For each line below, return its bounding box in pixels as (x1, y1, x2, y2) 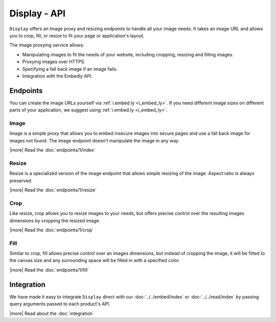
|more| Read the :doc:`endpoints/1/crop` (9, 227, 94, 233)
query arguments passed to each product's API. (9, 301, 111, 307)
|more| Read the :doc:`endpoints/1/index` (9, 147, 96, 153)
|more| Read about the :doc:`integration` (9, 310, 94, 316)
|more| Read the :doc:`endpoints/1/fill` (9, 267, 89, 273)
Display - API (9, 8, 66, 19)
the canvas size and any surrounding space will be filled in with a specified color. (9, 257, 180, 264)
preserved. (9, 177, 33, 184)
